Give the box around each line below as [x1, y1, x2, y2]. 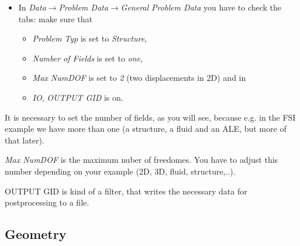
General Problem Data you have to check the [120, 1, 282, 13]
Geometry [5, 225, 67, 243]
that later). [5, 134, 44, 146]
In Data [18, 1, 46, 13]
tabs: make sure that [18, 12, 92, 25]
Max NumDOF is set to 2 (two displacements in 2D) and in [32, 71, 246, 84]
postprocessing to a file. [5, 196, 89, 209]
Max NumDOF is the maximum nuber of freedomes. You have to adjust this [5, 153, 278, 166]
